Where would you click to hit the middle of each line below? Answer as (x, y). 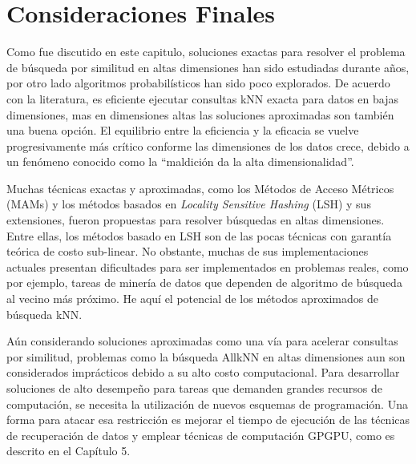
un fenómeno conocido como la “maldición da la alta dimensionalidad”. (180, 161)
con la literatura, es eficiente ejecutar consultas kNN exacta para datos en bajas (202, 98)
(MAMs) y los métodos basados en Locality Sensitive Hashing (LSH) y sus (189, 204)
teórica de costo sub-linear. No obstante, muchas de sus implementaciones (188, 251)
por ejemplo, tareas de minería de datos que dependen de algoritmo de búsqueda (204, 282)
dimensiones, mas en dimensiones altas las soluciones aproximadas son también (200, 114)
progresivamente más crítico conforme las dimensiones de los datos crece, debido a (208, 145)
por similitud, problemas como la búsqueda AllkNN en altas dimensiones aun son (206, 356)
